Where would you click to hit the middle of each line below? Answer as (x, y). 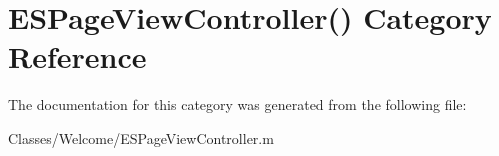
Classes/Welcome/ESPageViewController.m (141, 137)
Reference (77, 56)
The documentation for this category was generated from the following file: (237, 104)
